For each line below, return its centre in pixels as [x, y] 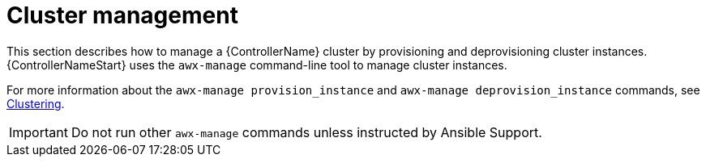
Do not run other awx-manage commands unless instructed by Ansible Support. [306, 132]
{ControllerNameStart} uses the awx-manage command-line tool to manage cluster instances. [257, 65]
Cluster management [122, 15]
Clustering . [36, 103]
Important [39, 132]
